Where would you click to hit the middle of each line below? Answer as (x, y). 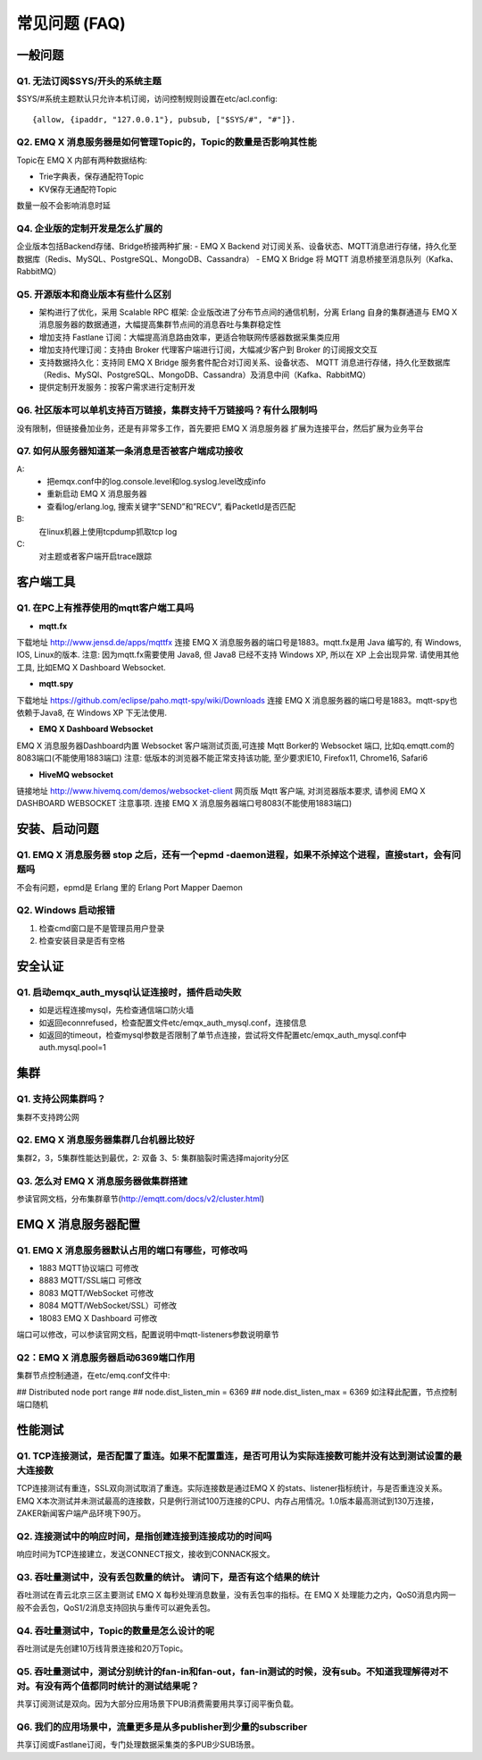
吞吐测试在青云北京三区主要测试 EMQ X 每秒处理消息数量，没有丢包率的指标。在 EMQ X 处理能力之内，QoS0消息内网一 (237, 1595)
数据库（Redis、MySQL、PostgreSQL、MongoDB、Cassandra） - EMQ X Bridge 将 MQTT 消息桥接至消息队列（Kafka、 (237, 258)
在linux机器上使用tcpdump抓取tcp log (108, 531)
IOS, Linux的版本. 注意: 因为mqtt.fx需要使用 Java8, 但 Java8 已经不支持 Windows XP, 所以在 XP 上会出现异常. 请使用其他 (238, 655)
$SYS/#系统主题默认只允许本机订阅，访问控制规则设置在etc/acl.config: (147, 99)
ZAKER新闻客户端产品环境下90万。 (81, 1513)
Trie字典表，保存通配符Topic (91, 177)
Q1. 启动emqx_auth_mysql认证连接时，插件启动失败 (129, 992)
